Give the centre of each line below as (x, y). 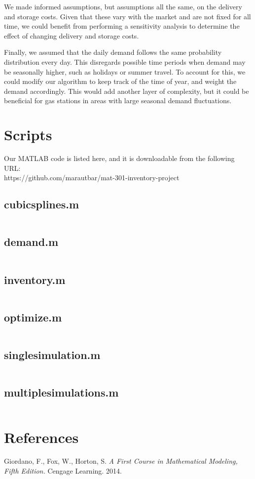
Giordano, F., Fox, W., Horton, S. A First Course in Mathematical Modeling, (121, 461)
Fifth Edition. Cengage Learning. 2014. (63, 470)
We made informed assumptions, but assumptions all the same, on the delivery (123, 6)
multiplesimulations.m (61, 392)
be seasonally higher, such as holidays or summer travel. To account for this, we (125, 71)
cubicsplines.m (42, 204)
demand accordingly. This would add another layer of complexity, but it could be (127, 91)
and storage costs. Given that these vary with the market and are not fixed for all (127, 16)
